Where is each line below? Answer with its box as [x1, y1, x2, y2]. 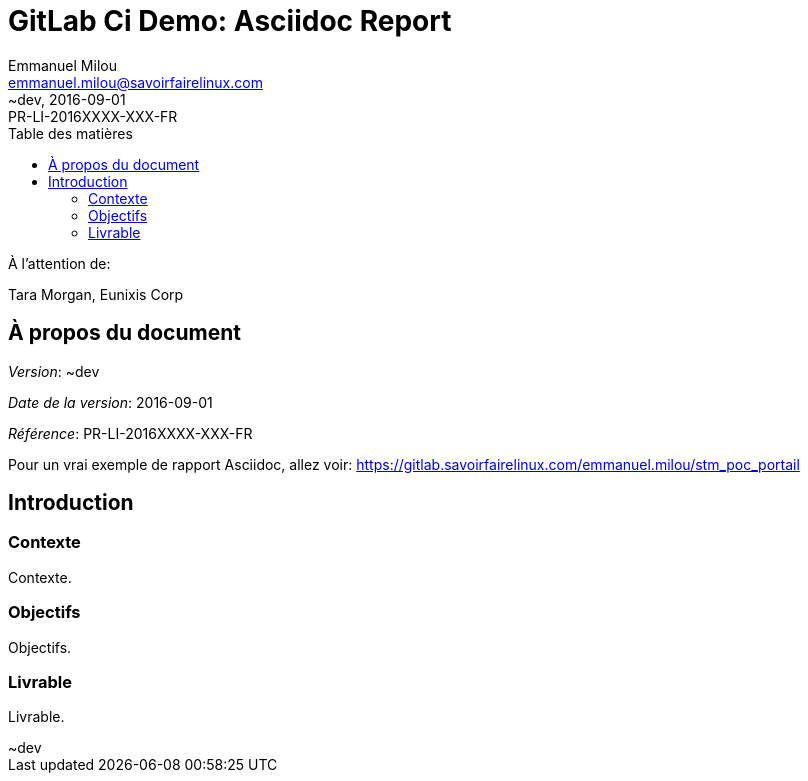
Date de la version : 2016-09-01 [8, 393, 213, 411]
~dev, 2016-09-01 [8, 90, 126, 108]
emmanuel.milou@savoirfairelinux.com [8, 73, 263, 91]
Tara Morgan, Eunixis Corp [8, 285, 184, 303]
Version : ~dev [8, 362, 100, 380]
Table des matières [8, 124, 133, 142]
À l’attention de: [8, 254, 111, 272]
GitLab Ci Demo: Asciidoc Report [8, 4, 452, 38]
